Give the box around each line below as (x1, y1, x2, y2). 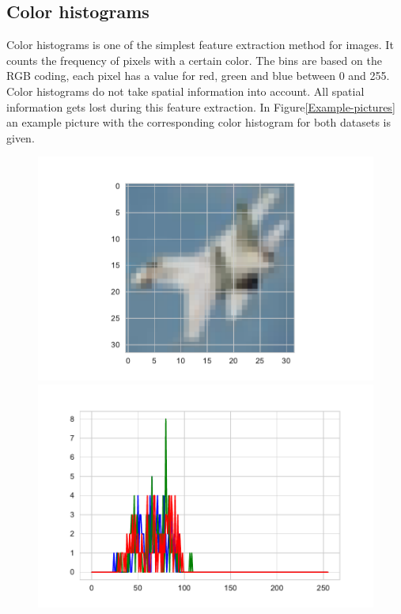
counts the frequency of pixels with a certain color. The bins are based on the (6, 51, 382, 68)
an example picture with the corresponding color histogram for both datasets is (6, 114, 391, 131)
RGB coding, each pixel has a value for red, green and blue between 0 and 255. (6, 67, 390, 84)
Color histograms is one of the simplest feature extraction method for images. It (6, 36, 394, 53)
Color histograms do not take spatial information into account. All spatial (6, 82, 365, 99)
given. (6, 129, 35, 146)
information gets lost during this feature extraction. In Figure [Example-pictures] (6, 98, 395, 115)
